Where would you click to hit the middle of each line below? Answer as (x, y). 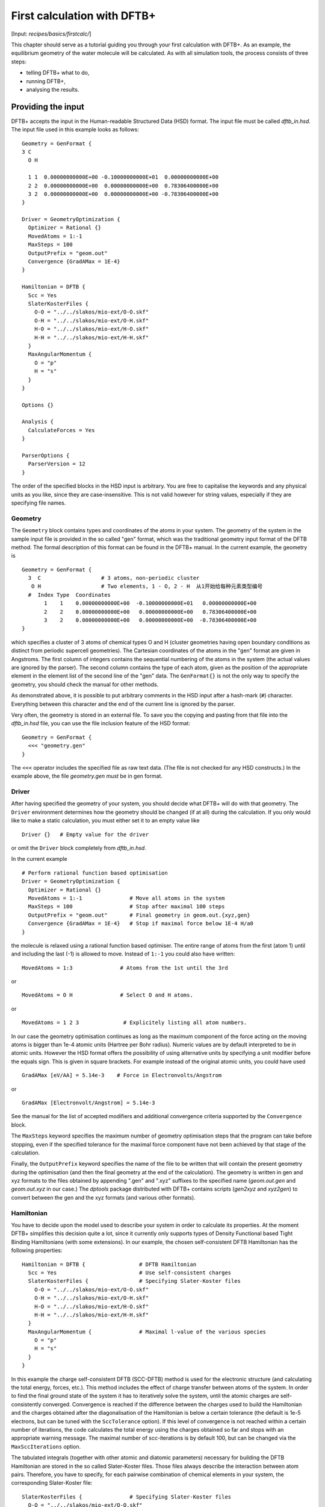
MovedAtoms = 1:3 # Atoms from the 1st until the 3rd (125, 968)
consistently (26, 1404)
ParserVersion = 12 (57, 464)
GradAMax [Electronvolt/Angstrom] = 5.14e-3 (89, 1103)
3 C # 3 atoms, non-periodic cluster (114, 578)
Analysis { (38, 422)
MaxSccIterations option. (46, 1446)
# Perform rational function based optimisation (95, 873)
